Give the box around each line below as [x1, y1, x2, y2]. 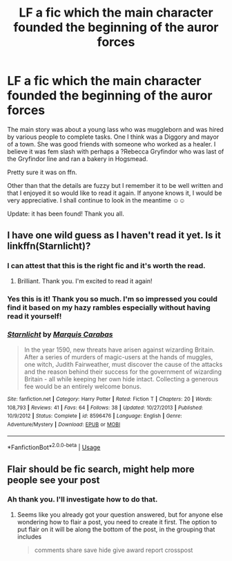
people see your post [7, 474, 100, 486]
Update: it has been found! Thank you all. [7, 209, 124, 218]
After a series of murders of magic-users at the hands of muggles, [23, 352, 213, 361]
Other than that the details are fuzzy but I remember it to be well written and [7, 181, 223, 189]
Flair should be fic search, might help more [7, 463, 195, 475]
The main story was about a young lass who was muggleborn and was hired [7, 125, 224, 133]
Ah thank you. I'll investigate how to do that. [7, 495, 158, 504]
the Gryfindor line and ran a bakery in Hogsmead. [7, 154, 148, 163]
